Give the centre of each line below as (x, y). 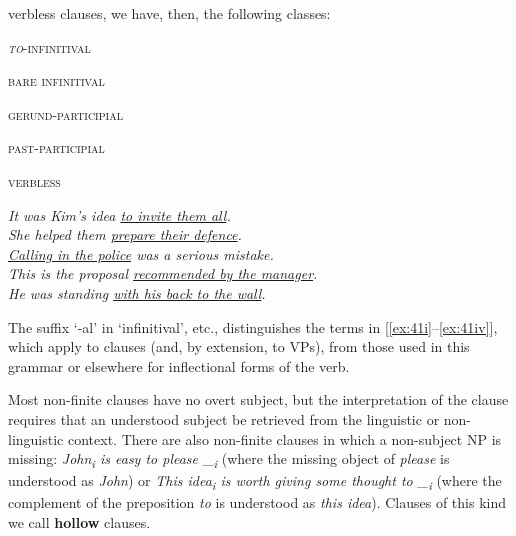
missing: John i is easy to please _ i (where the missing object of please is (229, 459)
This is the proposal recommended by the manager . (163, 273)
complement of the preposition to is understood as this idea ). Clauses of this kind (257, 502)
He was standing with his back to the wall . (137, 292)
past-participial (56, 147)
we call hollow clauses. (79, 521)
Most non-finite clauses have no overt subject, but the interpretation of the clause (258, 399)
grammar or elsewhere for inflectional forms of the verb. (179, 365)
